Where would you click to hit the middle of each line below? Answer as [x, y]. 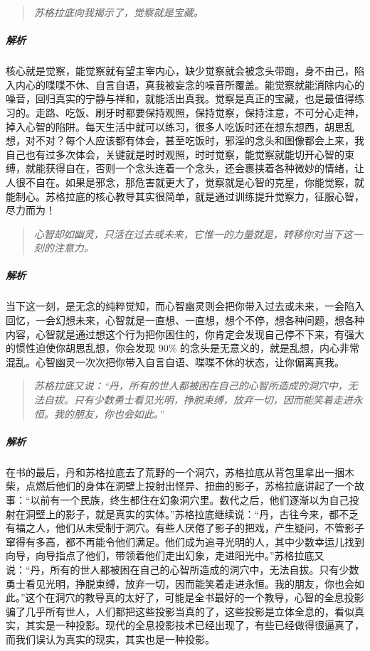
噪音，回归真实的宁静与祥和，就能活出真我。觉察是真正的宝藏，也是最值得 [180, 98]
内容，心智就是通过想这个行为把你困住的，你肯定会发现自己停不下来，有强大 [185, 334]
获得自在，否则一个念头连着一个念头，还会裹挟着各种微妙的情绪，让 [205, 168]
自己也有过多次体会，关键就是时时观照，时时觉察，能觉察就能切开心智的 [175, 154]
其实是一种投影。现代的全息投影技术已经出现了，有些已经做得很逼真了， [195, 625]
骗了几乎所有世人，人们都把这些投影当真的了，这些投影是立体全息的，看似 [180, 611]
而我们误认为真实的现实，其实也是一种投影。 [110, 639]
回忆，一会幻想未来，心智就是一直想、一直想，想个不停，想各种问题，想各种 [185, 320]
